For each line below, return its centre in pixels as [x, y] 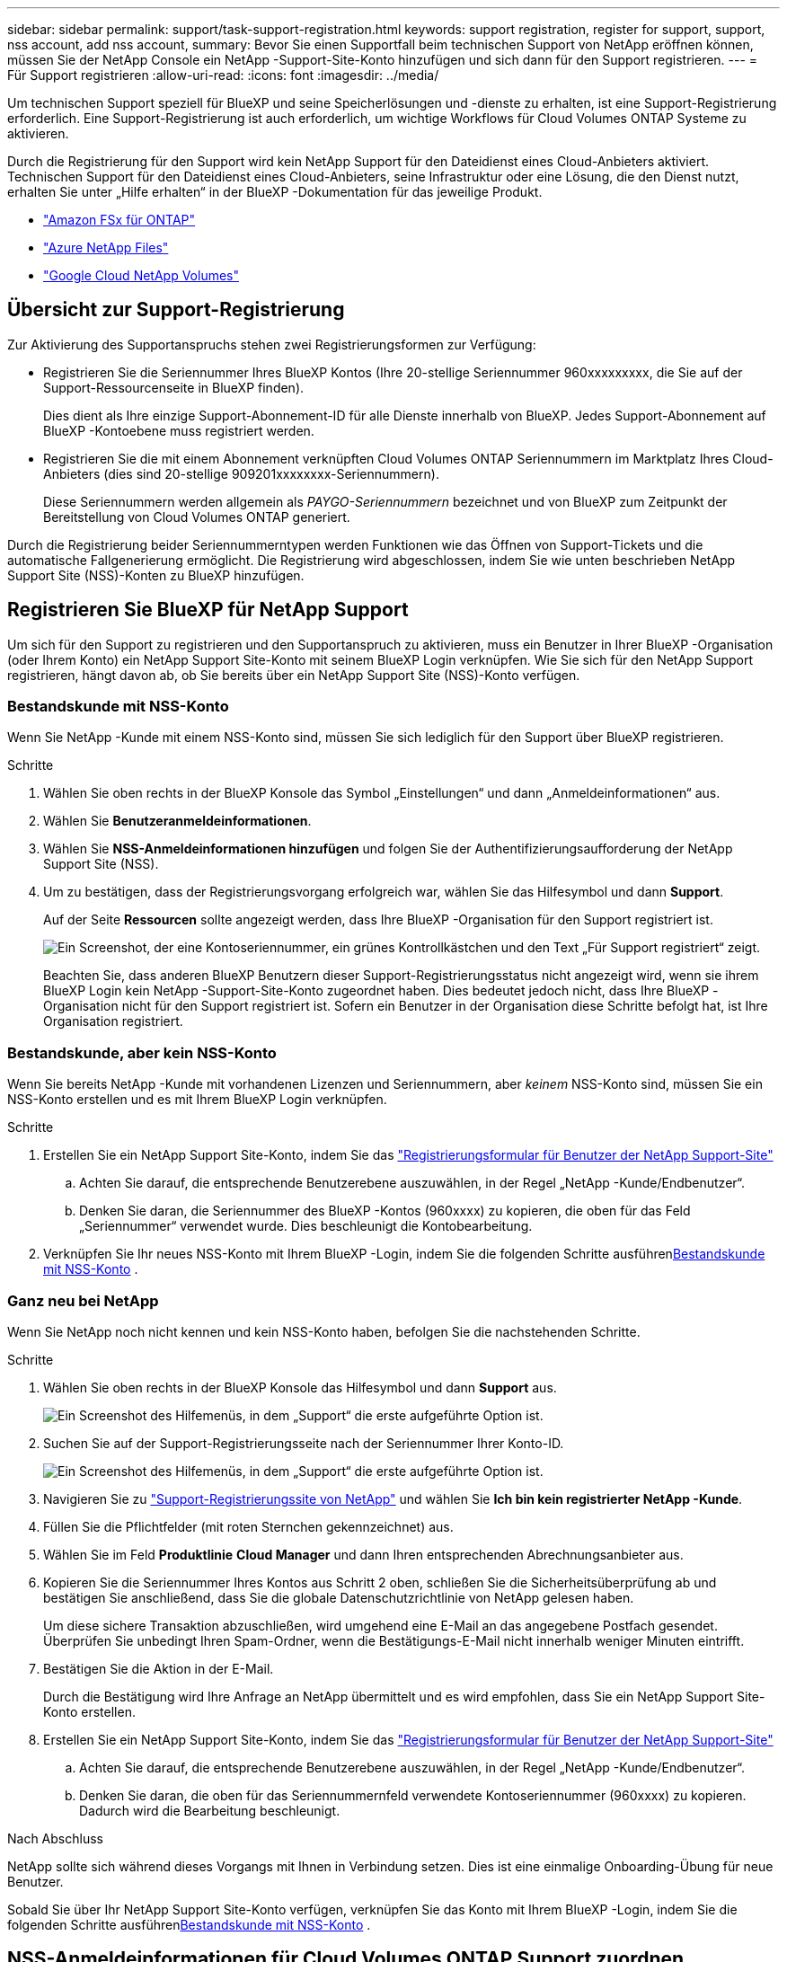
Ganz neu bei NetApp [83, 1300]
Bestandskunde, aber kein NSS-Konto [142, 1052]
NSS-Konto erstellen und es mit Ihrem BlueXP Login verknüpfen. [197, 1100]
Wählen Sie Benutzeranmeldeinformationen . [177, 821]
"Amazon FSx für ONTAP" [119, 220]
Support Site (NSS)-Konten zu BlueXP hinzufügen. [156, 575]
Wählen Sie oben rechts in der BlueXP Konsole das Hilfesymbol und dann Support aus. [300, 1387]
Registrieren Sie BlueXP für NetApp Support [208, 610]
